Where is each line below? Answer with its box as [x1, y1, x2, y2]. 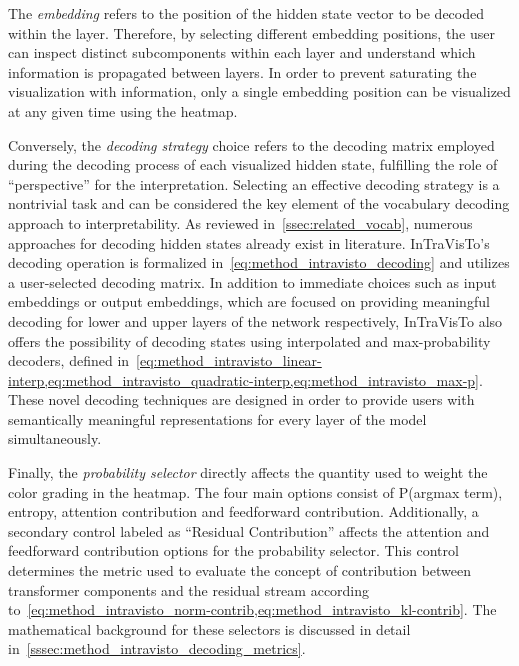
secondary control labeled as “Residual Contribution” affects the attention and [8, 520, 490, 541]
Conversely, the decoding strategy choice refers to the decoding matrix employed [8, 134, 495, 155]
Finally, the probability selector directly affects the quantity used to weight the [8, 462, 488, 483]
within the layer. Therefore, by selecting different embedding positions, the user [8, 22, 496, 43]
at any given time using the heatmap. [8, 100, 238, 121]
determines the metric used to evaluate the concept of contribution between [8, 560, 472, 581]
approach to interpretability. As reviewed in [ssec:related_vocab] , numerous [8, 212, 473, 233]
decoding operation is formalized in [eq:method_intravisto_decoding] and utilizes [8, 252, 510, 273]
